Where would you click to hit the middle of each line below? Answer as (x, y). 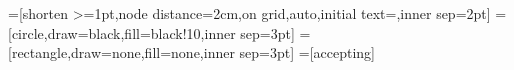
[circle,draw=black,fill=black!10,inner (122, 32)
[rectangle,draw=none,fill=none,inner (121, 52)
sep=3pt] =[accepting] (307, 52)
